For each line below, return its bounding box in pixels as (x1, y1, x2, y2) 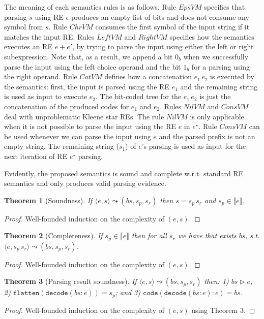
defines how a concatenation (104, 71, 192, 82)
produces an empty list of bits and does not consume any (71, 11, 249, 22)
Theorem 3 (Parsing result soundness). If (4, 276, 137, 286)
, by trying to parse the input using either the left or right (72, 41, 254, 52)
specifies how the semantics (169, 31, 254, 42)
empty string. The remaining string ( (4, 141, 119, 151)
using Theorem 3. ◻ (191, 304, 255, 315)
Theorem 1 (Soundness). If (4, 195, 93, 205)
